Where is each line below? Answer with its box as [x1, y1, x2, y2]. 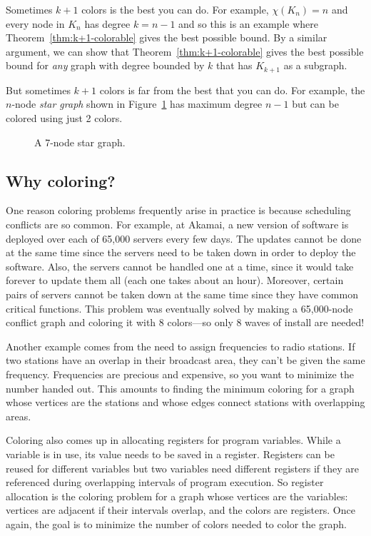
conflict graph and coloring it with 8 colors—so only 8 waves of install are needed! [6, 315, 365, 330]
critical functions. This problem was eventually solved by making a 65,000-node [6, 300, 353, 315]
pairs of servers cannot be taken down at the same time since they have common [6, 286, 358, 301]
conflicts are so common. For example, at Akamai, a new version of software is [6, 217, 349, 231]
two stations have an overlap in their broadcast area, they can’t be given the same [6, 353, 365, 368]
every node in [6, 16, 65, 31]
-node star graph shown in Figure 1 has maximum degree [11, 96, 263, 111]
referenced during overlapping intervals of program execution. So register [6, 475, 324, 490]
